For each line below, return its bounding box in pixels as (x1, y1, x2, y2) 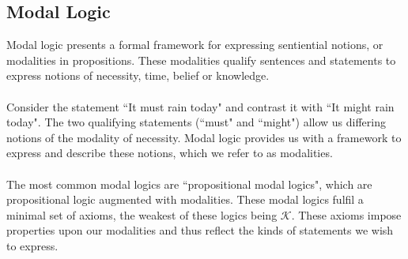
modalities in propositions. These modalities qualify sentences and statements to (6, 51, 396, 68)
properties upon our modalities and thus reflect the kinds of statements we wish (6, 222, 394, 238)
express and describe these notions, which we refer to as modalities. (6, 145, 333, 161)
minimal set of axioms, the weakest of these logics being (6, 206, 278, 223)
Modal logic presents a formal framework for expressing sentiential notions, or (6, 36, 383, 53)
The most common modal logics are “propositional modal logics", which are (6, 175, 372, 192)
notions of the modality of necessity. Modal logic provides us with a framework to (6, 129, 402, 145)
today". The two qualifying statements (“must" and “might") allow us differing (6, 114, 386, 130)
